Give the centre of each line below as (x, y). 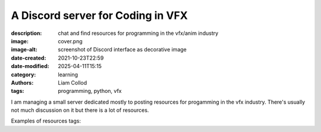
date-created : (29, 58)
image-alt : (24, 50)
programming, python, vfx (90, 91)
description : (26, 33)
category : (23, 75)
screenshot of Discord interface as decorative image (122, 50)
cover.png (70, 41)
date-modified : (30, 66)
